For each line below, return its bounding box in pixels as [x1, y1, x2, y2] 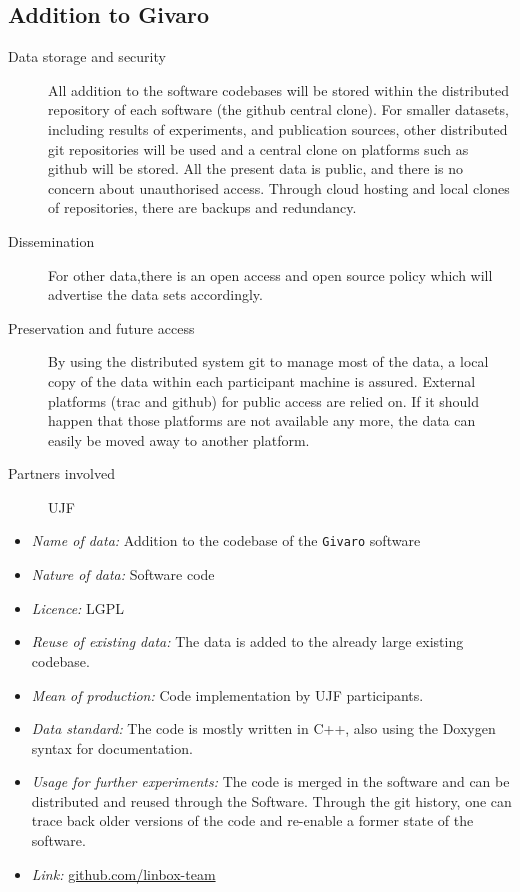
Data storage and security [8, 46, 166, 67]
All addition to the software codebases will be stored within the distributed [48, 79, 509, 100]
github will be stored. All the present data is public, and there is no [48, 158, 464, 179]
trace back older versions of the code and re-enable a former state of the [31, 810, 474, 831]
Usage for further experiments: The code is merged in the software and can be [31, 771, 510, 792]
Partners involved [8, 463, 115, 484]
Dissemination [8, 230, 95, 251]
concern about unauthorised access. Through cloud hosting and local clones [48, 177, 510, 198]
